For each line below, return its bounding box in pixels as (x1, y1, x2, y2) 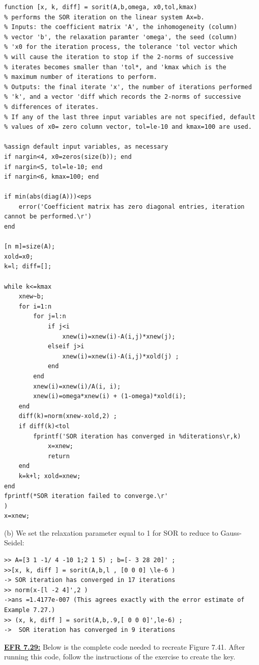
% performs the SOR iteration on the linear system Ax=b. (4, 13, 205, 21)
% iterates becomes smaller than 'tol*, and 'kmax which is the (4, 63, 226, 71)
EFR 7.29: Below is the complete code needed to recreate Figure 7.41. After (4, 641, 245, 652)
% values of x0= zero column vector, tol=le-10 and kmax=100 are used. (4, 123, 252, 131)
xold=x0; (4, 253, 34, 260)
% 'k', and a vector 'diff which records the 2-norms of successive (4, 93, 241, 101)
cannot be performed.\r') (4, 213, 92, 220)
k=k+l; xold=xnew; (18, 472, 81, 480)
